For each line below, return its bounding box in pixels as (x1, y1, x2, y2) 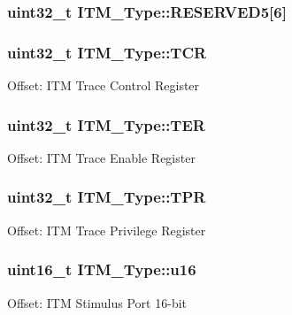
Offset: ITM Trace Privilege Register (7, 220, 206, 239)
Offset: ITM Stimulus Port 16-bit (7, 293, 187, 311)
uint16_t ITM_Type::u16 (7, 258, 196, 280)
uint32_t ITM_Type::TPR (7, 186, 206, 208)
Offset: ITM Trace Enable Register (7, 148, 196, 166)
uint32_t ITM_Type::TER (7, 113, 205, 135)
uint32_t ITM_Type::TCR (7, 41, 207, 63)
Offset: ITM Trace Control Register (7, 76, 200, 95)
